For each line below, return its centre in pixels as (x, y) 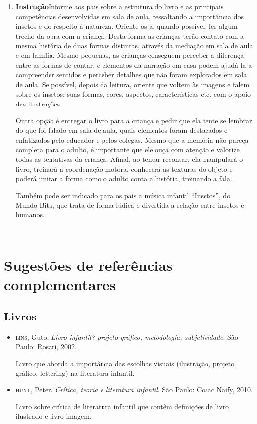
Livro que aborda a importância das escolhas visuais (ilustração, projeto (125, 363)
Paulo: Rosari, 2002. (46, 346)
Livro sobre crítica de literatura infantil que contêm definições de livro (122, 406)
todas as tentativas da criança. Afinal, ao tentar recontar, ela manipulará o (129, 159)
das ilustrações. (39, 103)
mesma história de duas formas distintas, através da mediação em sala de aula (134, 45)
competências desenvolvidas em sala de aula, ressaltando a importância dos (130, 16)
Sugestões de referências (88, 265)
